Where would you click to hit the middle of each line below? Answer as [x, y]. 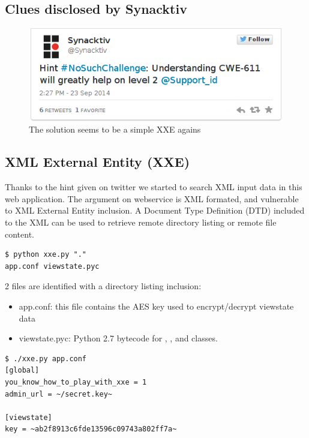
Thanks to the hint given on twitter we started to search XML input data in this [154, 187]
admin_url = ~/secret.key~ [58, 394]
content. [19, 234]
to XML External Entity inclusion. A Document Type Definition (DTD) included [155, 210]
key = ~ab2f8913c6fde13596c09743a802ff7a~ [91, 429]
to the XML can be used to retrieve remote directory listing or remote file [141, 222]
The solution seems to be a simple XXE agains [115, 129]
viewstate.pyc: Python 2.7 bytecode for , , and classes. [118, 338]
